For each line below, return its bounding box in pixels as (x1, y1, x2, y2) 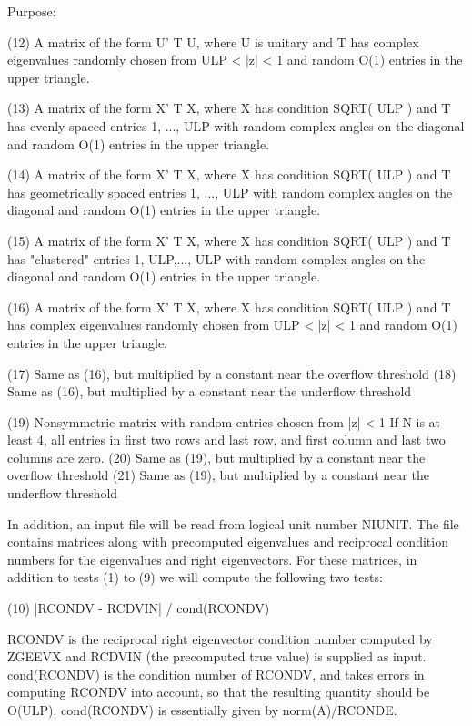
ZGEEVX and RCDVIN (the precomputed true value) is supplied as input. (7, 647, 427, 666)
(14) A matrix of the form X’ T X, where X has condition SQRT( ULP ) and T (7, 165, 451, 184)
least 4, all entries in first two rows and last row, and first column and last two (7, 430, 446, 449)
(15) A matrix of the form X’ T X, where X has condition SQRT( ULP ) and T (7, 230, 451, 250)
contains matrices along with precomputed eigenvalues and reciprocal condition (7, 532, 448, 551)
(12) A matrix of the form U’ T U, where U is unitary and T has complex (7, 32, 419, 51)
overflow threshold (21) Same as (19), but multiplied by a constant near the (7, 465, 429, 485)
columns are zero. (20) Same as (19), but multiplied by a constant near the (7, 447, 426, 466)
